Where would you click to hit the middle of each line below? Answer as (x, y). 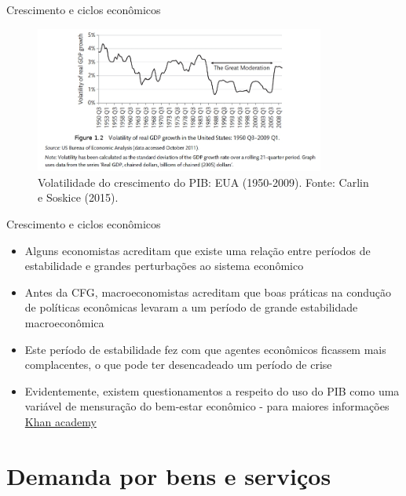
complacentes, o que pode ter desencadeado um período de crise (178, 365)
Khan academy (60, 421)
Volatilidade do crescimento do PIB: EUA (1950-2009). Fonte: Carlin (203, 182)
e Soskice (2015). (78, 197)
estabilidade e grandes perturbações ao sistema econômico (164, 266)
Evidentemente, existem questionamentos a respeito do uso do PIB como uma (212, 390)
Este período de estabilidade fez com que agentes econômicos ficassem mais (205, 349)
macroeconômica (64, 322)
